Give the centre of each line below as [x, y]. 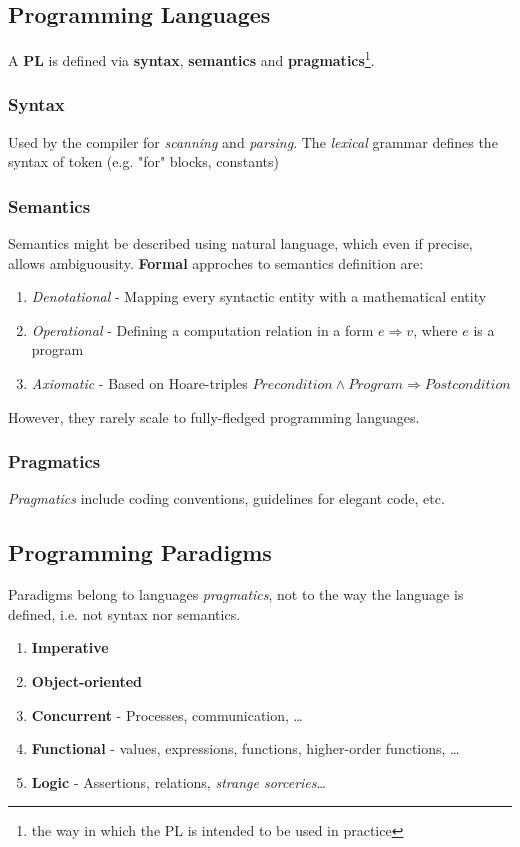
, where [435, 329]
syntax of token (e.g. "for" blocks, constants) [143, 161]
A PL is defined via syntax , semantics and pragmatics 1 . [191, 58]
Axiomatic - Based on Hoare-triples [139, 383]
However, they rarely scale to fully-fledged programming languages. [214, 416]
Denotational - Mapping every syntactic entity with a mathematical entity [259, 296]
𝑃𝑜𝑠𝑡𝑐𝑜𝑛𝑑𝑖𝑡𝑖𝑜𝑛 [467, 385]
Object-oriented [86, 681]
